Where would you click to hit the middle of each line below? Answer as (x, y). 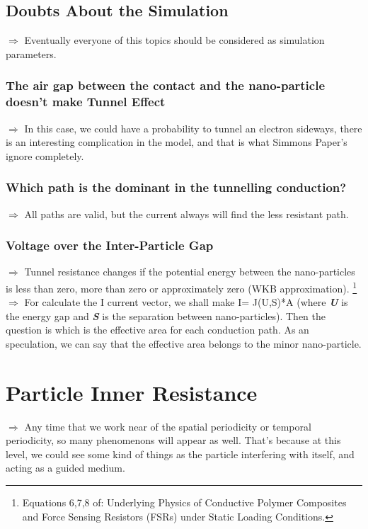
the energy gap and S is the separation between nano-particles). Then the (166, 315)
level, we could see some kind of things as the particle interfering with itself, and (180, 454)
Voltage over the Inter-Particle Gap (110, 245)
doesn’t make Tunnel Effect (86, 102)
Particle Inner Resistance (132, 392)
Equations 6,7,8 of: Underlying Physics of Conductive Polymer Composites (184, 502)
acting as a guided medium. (65, 468)
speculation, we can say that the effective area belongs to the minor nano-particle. (184, 343)
